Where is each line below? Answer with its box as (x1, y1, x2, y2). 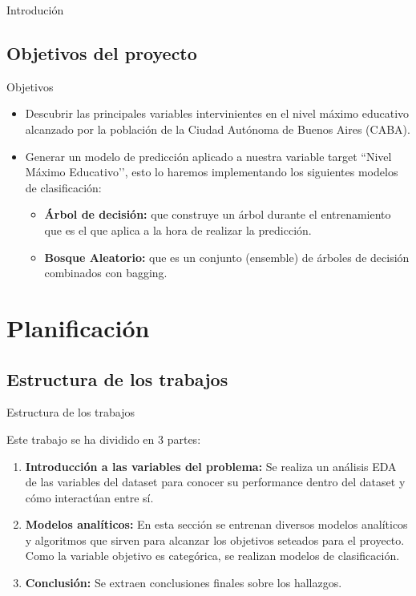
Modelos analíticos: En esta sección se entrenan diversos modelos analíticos (25, 516, 408, 533)
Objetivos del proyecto (6, 40, 197, 65)
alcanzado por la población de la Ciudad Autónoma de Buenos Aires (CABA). (25, 120, 410, 137)
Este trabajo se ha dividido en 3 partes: (6, 430, 201, 447)
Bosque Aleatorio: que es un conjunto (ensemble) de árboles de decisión (44, 248, 410, 265)
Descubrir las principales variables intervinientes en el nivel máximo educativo (25, 105, 410, 122)
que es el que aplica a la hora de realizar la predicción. (44, 221, 312, 238)
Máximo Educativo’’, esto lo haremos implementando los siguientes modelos (25, 163, 398, 180)
